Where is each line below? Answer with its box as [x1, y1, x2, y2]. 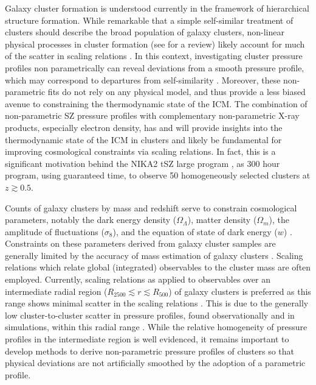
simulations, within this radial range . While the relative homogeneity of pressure [5, 320, 307, 333]
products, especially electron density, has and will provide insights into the [5, 121, 283, 133]
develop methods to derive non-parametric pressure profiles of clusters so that [5, 344, 295, 357]
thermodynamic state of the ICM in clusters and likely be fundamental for [5, 133, 282, 146]
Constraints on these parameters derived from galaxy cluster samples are [5, 237, 276, 250]
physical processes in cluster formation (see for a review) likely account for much [5, 37, 305, 50]
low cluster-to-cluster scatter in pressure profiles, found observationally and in [5, 308, 295, 321]
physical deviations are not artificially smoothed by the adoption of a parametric [5, 356, 306, 369]
